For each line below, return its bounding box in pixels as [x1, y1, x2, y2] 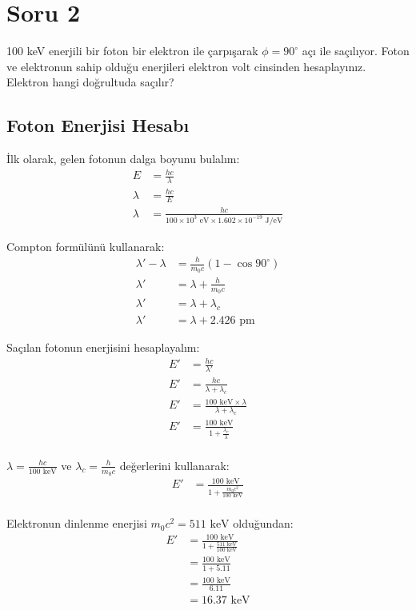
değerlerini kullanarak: [119, 457, 230, 473]
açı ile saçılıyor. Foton [302, 42, 410, 59]
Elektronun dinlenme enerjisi [6, 515, 147, 532]
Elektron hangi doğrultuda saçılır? [6, 74, 174, 90]
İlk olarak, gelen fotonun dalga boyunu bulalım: [6, 150, 240, 167]
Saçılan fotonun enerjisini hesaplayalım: [6, 338, 200, 355]
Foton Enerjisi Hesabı [6, 113, 190, 138]
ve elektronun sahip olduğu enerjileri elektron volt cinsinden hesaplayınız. [6, 58, 366, 74]
